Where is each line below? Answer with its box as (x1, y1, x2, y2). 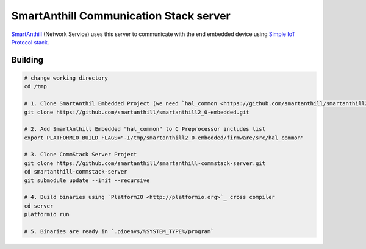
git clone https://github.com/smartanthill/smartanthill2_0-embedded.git (24, 108, 249, 116)
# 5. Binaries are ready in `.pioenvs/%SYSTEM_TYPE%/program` (24, 228, 214, 234)
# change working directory (24, 74, 108, 82)
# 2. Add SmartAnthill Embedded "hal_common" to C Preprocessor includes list (24, 125, 265, 133)
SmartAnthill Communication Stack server (11, 9, 231, 23)
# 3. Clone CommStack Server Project (24, 151, 137, 158)
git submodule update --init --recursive (24, 177, 150, 184)
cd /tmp (24, 83, 47, 90)
